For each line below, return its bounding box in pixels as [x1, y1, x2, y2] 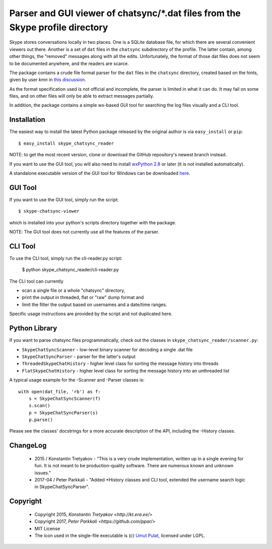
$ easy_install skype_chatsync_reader [18, 140, 114, 146]
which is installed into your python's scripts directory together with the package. [9, 219, 176, 225]
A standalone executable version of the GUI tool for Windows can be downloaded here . [9, 170, 190, 176]
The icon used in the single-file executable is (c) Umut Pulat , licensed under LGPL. [34, 532, 206, 539]
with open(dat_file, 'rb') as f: [18, 389, 101, 394]
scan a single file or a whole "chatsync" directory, [22, 287, 125, 293]
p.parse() [28, 417, 53, 423]
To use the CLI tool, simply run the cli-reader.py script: [9, 255, 123, 261]
